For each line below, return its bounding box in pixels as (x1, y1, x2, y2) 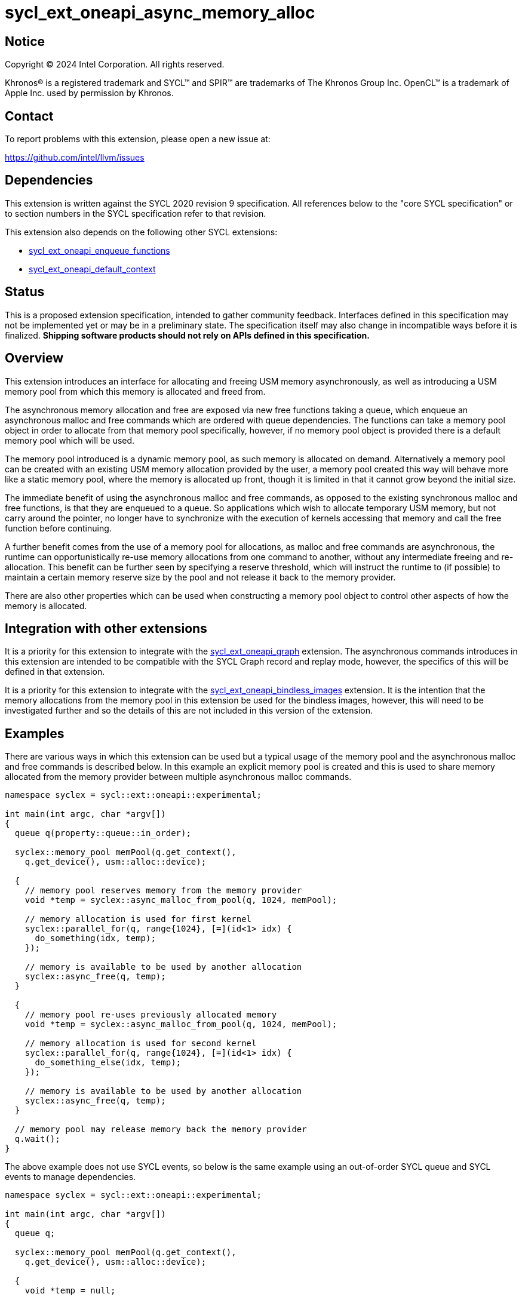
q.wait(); (14, 1134, 60, 1144)
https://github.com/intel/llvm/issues (5, 152, 145, 163)
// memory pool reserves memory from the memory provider (24, 886, 302, 896)
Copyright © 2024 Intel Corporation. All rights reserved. (5, 59, 225, 70)
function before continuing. (5, 523, 112, 533)
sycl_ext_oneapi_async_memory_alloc (5, 2, 315, 23)
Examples (5, 726, 65, 741)
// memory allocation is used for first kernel (24, 914, 252, 924)
